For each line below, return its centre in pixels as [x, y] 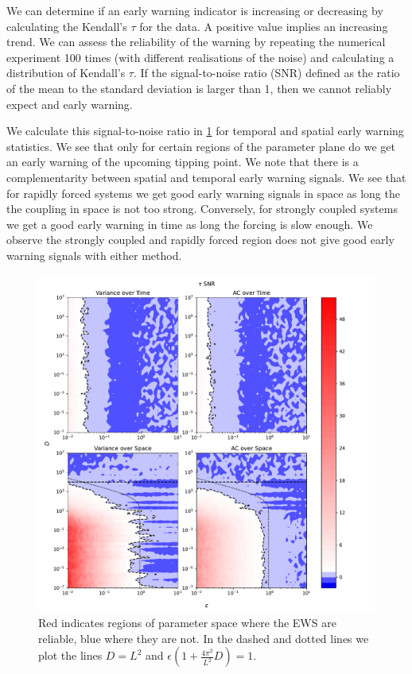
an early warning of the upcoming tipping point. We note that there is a [183, 162]
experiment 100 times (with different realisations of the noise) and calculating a [200, 57]
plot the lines [70, 655]
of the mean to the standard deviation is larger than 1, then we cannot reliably [199, 88]
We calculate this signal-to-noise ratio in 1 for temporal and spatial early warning [205, 131]
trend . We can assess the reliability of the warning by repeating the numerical [196, 42]
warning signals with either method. [94, 255]
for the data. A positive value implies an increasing [264, 26]
